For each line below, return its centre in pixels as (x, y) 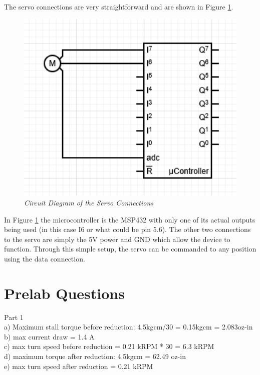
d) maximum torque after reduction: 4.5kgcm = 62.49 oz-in (95, 356)
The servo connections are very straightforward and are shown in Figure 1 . (119, 6)
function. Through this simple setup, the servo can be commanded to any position (130, 249)
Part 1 (14, 317)
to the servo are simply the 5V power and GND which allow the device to (117, 239)
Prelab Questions (64, 293)
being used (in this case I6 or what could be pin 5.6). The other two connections (127, 229)
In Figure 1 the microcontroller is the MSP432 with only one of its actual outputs (130, 219)
